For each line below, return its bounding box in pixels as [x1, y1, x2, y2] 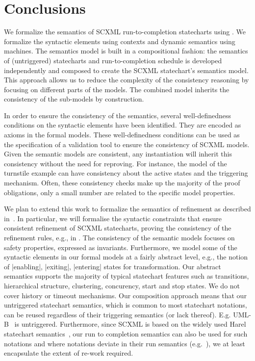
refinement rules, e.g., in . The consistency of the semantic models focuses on [4, 232, 235, 242]
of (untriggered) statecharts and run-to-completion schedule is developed [4, 55, 222, 65]
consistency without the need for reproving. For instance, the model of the [4, 158, 227, 168]
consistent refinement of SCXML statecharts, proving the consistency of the [4, 223, 231, 233]
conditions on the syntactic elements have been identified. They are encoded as [4, 120, 241, 130]
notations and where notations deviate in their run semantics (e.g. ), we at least [4, 338, 245, 348]
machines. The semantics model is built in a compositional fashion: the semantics [4, 46, 248, 56]
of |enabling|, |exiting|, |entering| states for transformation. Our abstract [4, 261, 221, 271]
